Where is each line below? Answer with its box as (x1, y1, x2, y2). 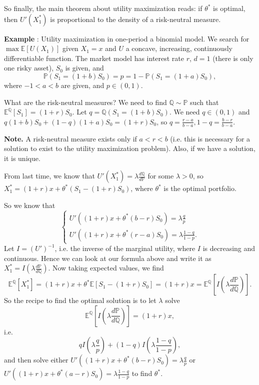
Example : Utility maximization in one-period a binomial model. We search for (4, 33, 249, 43)
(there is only (212, 52, 253, 63)
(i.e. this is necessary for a (170, 133, 250, 143)
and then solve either (4, 354, 68, 365)
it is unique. (4, 152, 40, 163)
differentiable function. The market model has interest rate (4, 52, 184, 63)
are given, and (60, 79, 104, 90)
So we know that (4, 199, 55, 210)
